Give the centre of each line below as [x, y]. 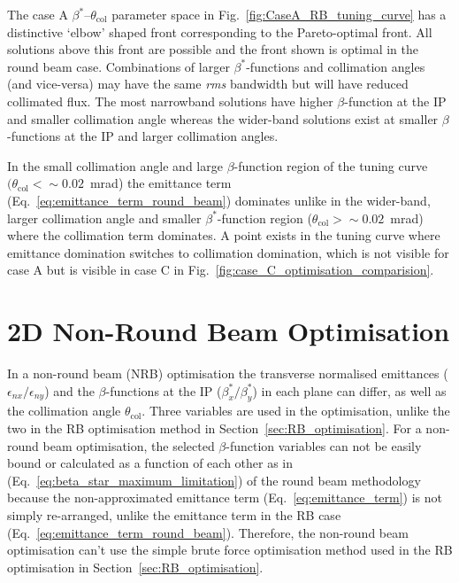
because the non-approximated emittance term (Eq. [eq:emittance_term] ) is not [225, 497]
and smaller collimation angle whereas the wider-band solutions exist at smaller [223, 118]
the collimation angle [64, 411]
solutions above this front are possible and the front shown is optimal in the [213, 49]
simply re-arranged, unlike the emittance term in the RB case [174, 514]
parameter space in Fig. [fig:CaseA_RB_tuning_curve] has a [279, 14]
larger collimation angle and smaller [104, 218]
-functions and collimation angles [336, 66]
